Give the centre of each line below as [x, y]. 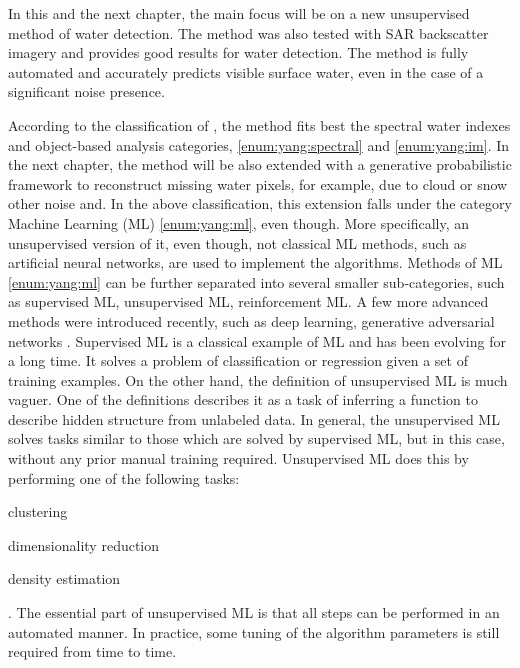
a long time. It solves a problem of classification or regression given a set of [238, 360]
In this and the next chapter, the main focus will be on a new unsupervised [239, 13]
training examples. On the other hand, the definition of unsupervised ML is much [258, 379]
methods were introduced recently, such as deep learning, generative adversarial [251, 320]
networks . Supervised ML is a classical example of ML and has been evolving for [257, 340]
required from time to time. [92, 651]
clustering [38, 511]
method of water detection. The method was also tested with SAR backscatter [248, 32]
